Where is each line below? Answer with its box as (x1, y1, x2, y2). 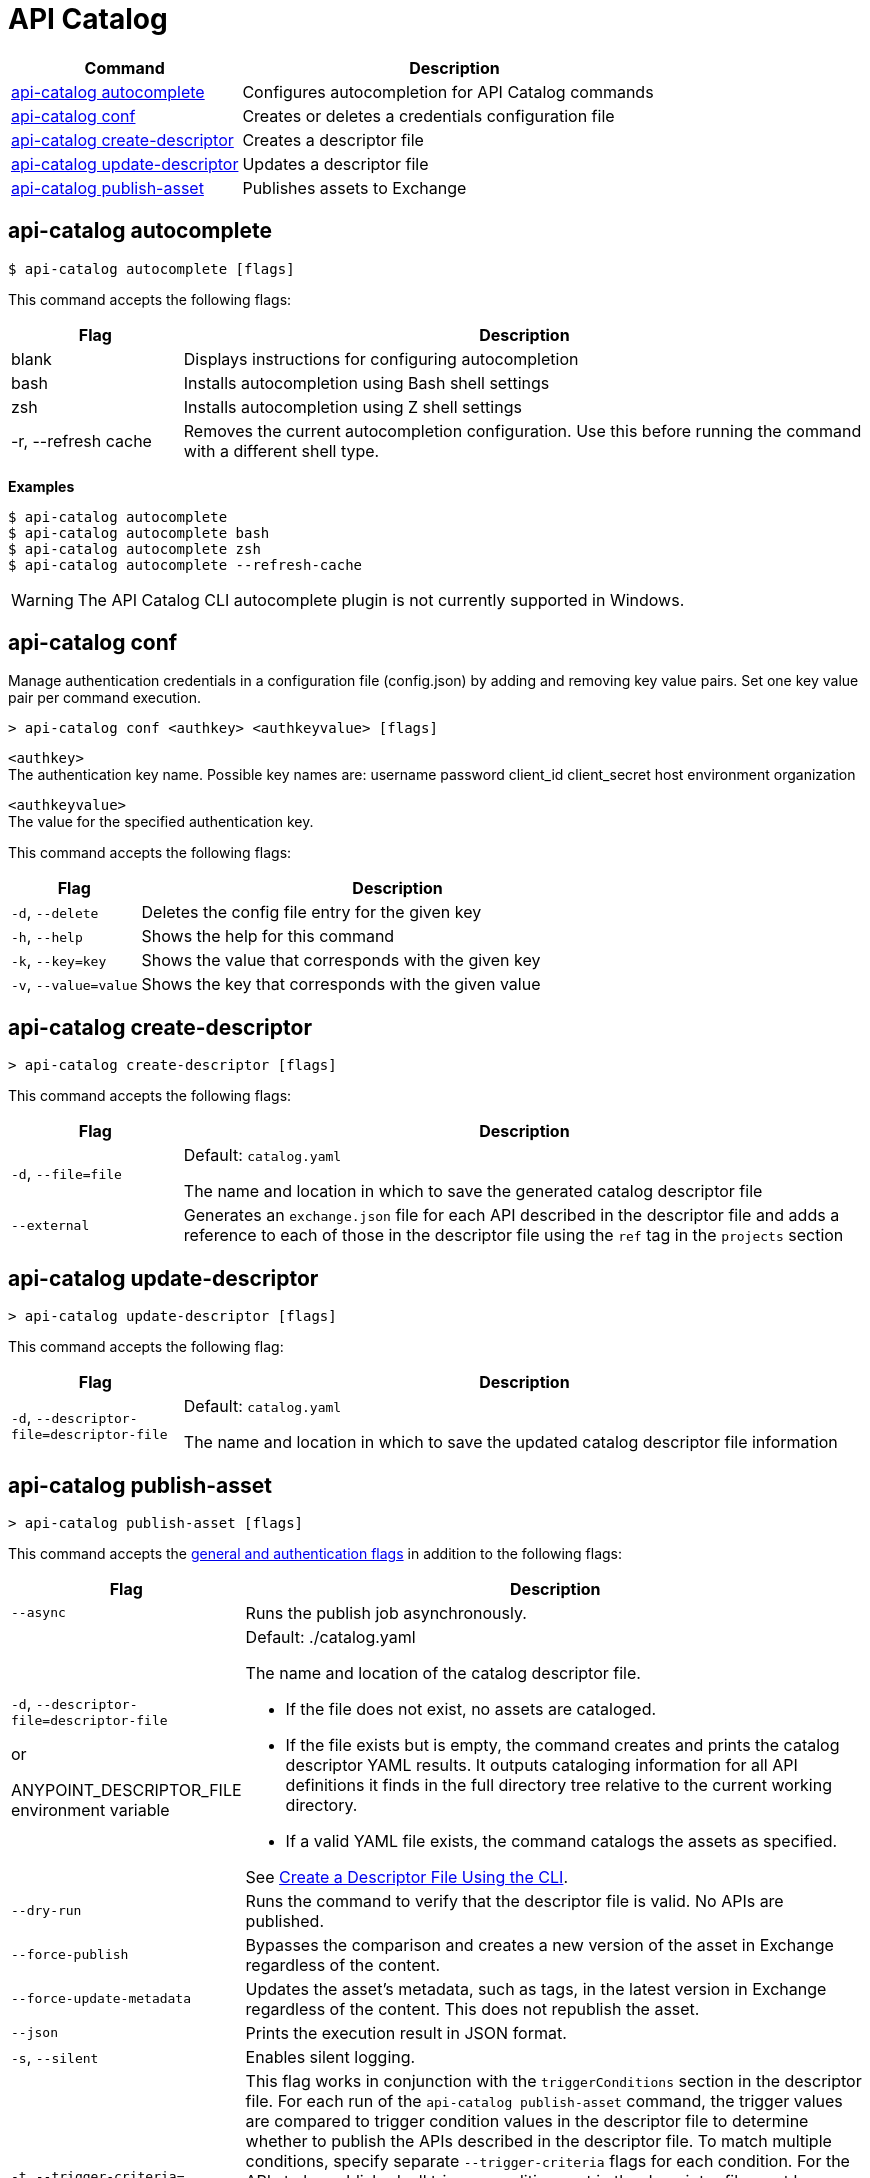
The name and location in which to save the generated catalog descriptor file (183, 1181, 763, 1202)
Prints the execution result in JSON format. (245, 2022, 567, 2043)
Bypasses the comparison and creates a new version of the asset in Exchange (245, 1934, 834, 1955)
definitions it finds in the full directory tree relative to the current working (285, 1774, 832, 1795)
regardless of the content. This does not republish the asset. (245, 1998, 700, 2019)
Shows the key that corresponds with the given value (141, 974, 541, 995)
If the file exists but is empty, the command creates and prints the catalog (285, 1734, 840, 1755)
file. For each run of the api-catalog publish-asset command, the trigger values (245, 2090, 843, 2111)
